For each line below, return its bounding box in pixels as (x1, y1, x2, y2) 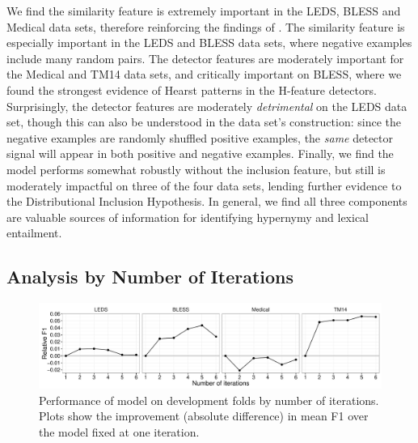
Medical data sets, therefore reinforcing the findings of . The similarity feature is (6, 18, 405, 35)
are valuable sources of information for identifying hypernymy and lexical (6, 208, 369, 225)
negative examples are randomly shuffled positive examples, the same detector (6, 129, 394, 146)
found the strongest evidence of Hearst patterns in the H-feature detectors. (6, 81, 377, 98)
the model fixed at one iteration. (39, 423, 200, 440)
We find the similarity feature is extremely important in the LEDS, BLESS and (6, 2, 401, 19)
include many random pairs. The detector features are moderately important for (6, 49, 404, 66)
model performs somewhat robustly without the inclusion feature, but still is (6, 160, 386, 177)
